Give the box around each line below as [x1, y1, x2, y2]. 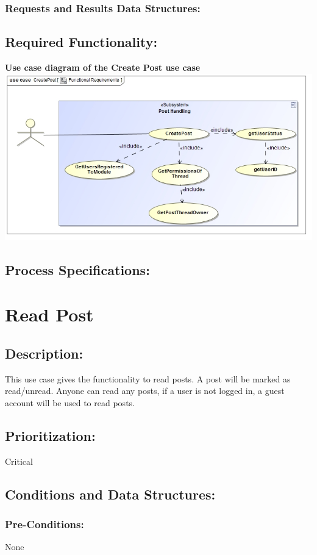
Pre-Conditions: [5, 516, 84, 531]
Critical [5, 454, 33, 467]
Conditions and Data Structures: [5, 484, 216, 503]
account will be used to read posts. [5, 396, 135, 409]
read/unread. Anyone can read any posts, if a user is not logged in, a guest [5, 384, 285, 397]
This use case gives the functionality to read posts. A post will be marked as [5, 372, 291, 385]
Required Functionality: [5, 32, 158, 51]
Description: [5, 343, 84, 362]
